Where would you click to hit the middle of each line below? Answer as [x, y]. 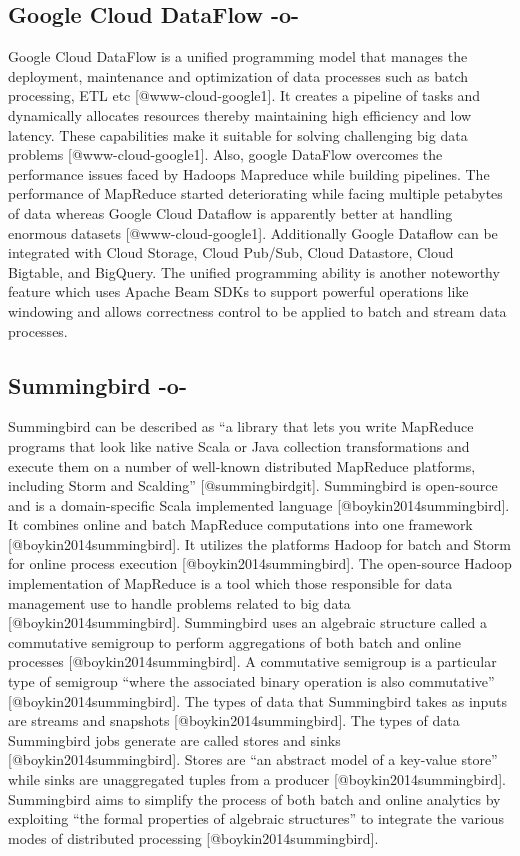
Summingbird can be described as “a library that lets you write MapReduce [241, 426]
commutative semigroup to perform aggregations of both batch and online [234, 641]
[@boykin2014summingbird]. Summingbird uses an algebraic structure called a [247, 622]
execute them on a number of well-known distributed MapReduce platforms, [242, 465]
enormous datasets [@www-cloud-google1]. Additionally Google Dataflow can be [253, 232]
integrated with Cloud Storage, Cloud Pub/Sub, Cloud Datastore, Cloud [231, 252]
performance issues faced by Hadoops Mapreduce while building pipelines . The [249, 173]
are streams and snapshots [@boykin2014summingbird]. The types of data [234, 720]
